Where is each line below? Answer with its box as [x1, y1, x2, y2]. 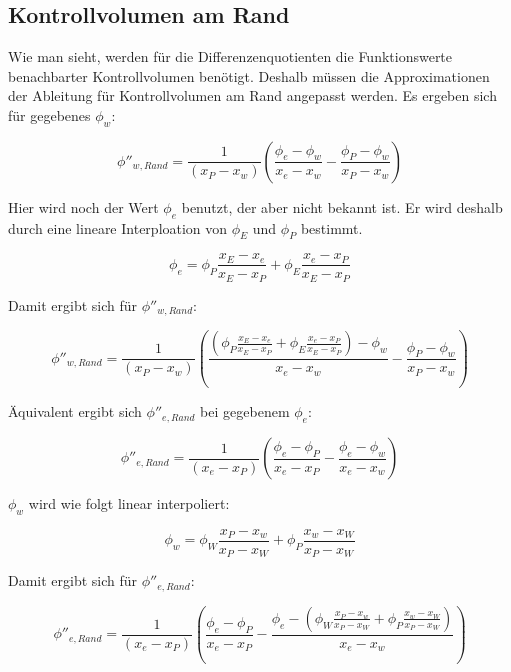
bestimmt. [300, 217, 363, 238]
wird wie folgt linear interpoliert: [28, 493, 230, 514]
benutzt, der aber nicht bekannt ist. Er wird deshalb [181, 196, 503, 217]
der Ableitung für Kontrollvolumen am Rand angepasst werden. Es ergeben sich [8, 85, 497, 106]
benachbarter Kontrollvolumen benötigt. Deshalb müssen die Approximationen [8, 65, 490, 86]
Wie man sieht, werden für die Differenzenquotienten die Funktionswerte [8, 46, 453, 67]
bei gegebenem [200, 401, 290, 422]
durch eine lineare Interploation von [8, 217, 228, 238]
